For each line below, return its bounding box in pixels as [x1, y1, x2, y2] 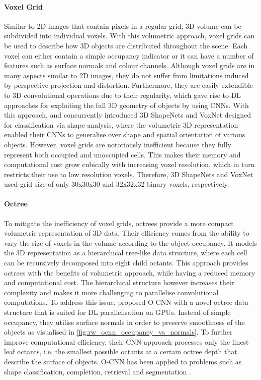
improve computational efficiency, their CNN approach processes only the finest [4, 336, 249, 347]
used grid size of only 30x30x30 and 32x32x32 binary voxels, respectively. [4, 179, 229, 189]
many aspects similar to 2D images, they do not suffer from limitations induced [4, 70, 249, 80]
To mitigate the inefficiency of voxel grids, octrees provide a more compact [4, 218, 234, 228]
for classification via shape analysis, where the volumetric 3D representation [4, 119, 238, 130]
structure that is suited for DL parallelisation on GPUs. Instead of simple [4, 307, 231, 317]
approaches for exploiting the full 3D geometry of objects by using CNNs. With [4, 99, 249, 110]
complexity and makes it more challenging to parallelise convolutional [4, 287, 219, 297]
